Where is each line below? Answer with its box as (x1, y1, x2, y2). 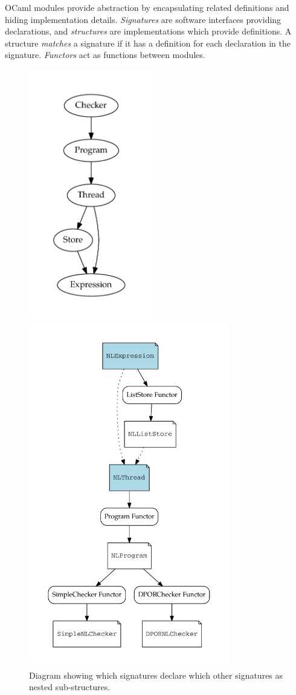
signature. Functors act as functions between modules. (5, 48, 205, 61)
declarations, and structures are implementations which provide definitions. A (5, 25, 292, 38)
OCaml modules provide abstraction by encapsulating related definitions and (5, 1, 289, 13)
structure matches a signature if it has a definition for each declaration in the (5, 36, 291, 49)
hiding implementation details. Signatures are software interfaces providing (5, 13, 282, 25)
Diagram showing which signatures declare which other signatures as (29, 668, 283, 681)
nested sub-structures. (29, 680, 111, 693)
